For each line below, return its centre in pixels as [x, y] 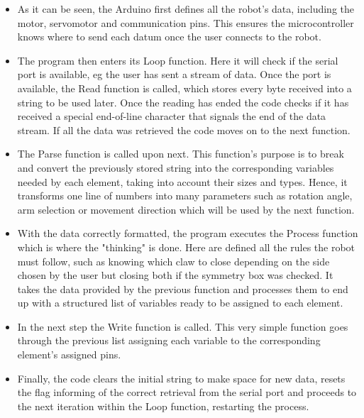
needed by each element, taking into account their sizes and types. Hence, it [182, 181]
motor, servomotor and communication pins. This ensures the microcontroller [186, 22]
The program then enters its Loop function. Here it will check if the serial [178, 60]
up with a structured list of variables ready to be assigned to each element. [180, 303]
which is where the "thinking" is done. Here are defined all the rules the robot [186, 247]
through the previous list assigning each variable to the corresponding [169, 340]
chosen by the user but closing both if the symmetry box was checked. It [175, 275]
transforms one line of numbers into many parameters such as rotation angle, [185, 196]
